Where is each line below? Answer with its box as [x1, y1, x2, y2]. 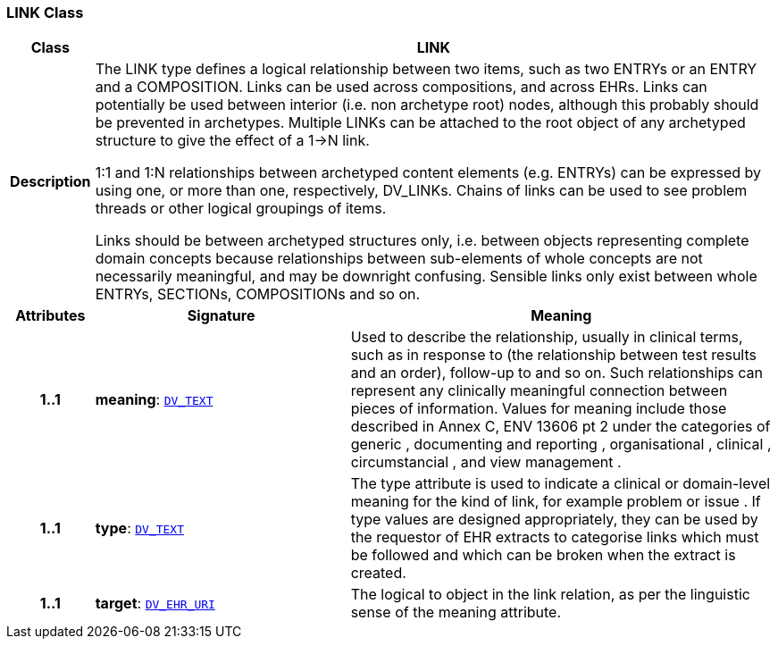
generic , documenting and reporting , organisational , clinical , [350, 435, 772, 454]
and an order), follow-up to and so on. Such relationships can [350, 364, 763, 382]
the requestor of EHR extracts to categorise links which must [350, 528, 759, 547]
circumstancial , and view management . [350, 453, 622, 472]
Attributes [15, 306, 86, 325]
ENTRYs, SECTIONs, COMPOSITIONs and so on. [95, 285, 421, 304]
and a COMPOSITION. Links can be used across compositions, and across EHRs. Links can [95, 78, 707, 96]
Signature [187, 306, 255, 325]
